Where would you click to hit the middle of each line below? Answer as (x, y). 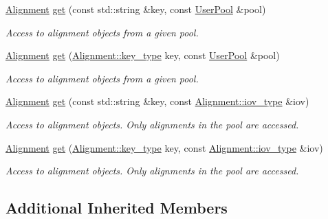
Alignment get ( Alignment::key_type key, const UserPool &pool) (143, 55)
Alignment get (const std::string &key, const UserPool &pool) (136, 9)
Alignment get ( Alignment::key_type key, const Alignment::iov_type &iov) (164, 147)
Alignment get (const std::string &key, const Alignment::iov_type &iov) (157, 101)
